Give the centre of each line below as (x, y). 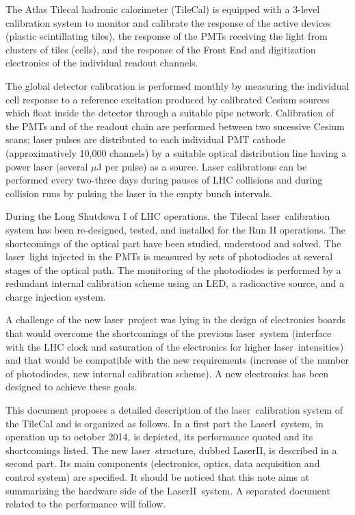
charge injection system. (56, 296)
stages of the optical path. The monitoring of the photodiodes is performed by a (173, 269)
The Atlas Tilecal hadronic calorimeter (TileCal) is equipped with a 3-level (163, 9)
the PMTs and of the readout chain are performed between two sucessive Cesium (175, 126)
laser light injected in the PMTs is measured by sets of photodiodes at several (169, 256)
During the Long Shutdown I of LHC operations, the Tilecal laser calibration (168, 216)
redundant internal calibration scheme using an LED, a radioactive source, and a (175, 283)
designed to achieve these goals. (71, 387)
